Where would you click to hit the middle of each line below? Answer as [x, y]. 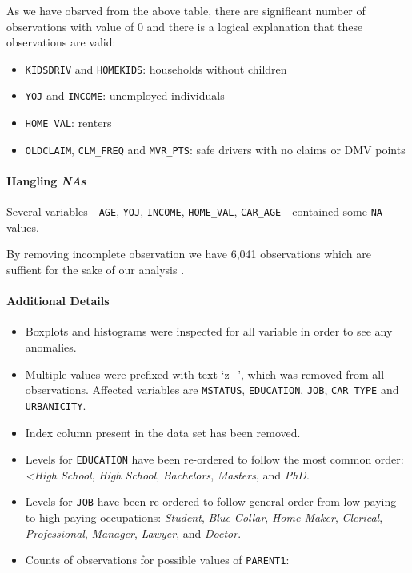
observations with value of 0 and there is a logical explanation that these [185, 26]
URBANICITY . [56, 405]
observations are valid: [61, 42]
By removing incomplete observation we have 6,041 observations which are [189, 254]
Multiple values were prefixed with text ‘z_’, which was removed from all [205, 374]
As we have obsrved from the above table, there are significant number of [186, 10]
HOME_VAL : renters [68, 123]
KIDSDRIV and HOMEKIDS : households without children [156, 68]
